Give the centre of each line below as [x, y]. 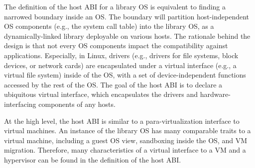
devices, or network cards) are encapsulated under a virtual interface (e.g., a [120, 65]
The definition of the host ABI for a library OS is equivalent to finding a [115, 6]
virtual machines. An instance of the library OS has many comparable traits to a [127, 130]
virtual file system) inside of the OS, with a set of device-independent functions [125, 75]
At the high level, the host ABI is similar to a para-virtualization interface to [122, 121]
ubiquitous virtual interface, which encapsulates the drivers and [101, 94]
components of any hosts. [77, 104]
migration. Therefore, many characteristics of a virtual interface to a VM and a [125, 150]
